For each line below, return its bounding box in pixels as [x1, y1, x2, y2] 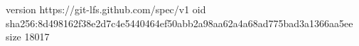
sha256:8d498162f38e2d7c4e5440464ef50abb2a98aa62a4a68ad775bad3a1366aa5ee [6, 15, 353, 30]
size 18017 [6, 29, 50, 44]
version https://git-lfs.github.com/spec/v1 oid [6, 2, 206, 16]
